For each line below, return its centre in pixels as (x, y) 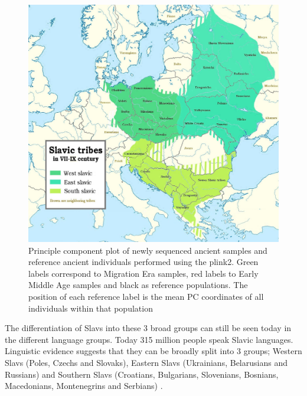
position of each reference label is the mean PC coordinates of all (146, 297)
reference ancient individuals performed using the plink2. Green (143, 262)
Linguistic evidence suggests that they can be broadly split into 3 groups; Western (153, 351)
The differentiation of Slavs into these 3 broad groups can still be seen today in (148, 328)
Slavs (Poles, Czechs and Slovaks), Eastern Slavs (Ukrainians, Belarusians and (146, 362)
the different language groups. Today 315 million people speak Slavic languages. (149, 339)
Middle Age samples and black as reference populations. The (138, 285)
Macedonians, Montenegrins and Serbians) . (84, 386)
